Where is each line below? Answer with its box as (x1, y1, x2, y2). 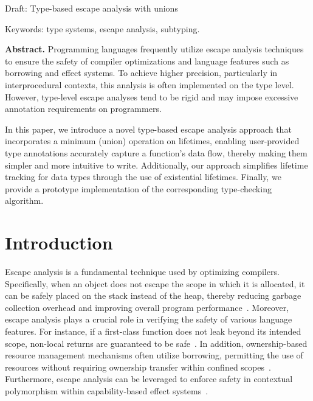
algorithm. (5, 194, 44, 207)
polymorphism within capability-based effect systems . (5, 384, 208, 397)
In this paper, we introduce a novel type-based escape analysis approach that (5, 122, 292, 135)
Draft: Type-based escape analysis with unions (5, 2, 178, 14)
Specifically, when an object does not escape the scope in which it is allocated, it (5, 277, 305, 290)
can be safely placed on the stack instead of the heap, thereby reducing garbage (5, 289, 301, 302)
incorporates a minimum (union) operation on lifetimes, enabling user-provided (5, 134, 300, 147)
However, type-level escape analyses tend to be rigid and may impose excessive (5, 90, 298, 103)
